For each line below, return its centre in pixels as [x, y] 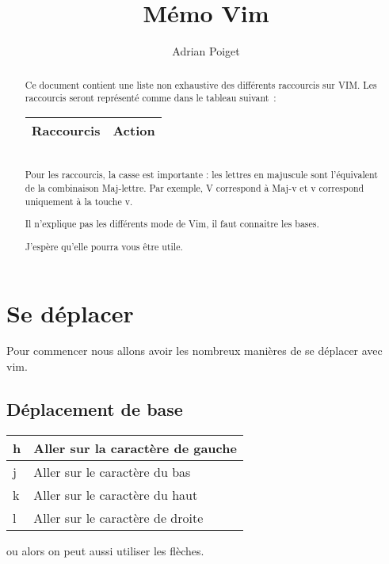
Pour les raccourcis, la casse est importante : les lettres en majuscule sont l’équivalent [201, 175]
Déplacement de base [95, 409]
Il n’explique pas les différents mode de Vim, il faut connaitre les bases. [172, 224]
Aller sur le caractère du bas [112, 471]
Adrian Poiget [206, 51]
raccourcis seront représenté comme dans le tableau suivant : [151, 98]
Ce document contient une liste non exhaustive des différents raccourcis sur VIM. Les [201, 84]
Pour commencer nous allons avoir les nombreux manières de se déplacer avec [194, 351]
